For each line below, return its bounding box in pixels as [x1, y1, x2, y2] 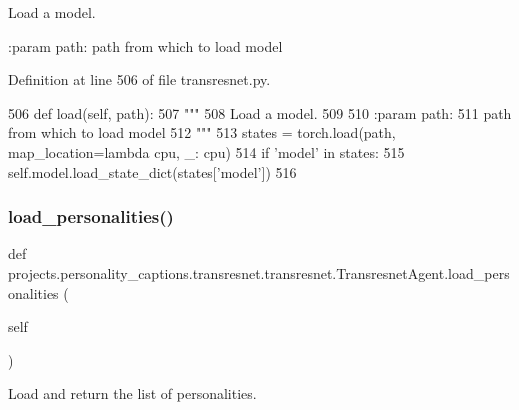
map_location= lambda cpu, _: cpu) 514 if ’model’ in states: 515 [8, 141, 405, 162]
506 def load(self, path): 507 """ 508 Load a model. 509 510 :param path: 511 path [8, 102, 512, 123]
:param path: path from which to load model [8, 35, 283, 56]
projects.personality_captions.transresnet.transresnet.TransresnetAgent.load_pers [8, 262, 510, 283]
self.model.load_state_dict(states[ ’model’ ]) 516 [8, 161, 297, 182]
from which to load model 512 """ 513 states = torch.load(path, [8, 122, 396, 143]
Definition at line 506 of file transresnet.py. [8, 69, 271, 90]
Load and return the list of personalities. [8, 383, 257, 404]
